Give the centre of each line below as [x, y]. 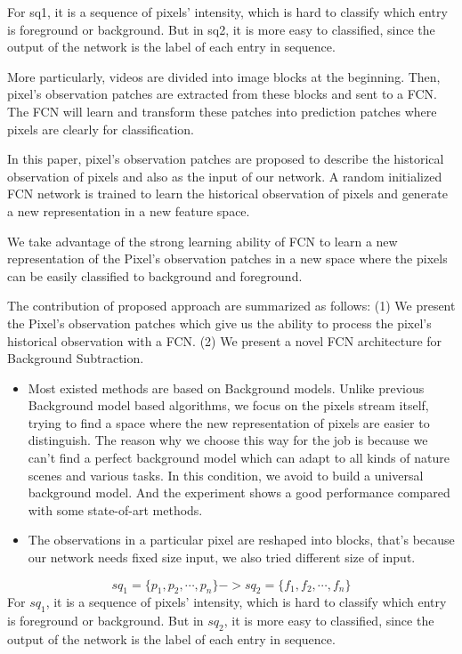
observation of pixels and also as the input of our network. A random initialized [225, 176]
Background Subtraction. [76, 358]
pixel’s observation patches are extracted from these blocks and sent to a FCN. [222, 94]
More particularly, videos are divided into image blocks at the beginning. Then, [224, 76]
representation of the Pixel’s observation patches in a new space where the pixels [227, 258]
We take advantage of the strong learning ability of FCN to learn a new [203, 241]
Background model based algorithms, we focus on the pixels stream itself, [228, 405]
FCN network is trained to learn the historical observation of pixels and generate [228, 194]
